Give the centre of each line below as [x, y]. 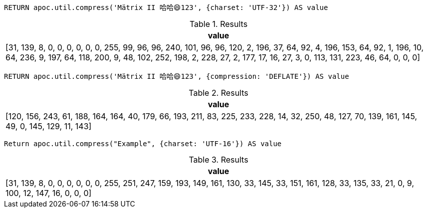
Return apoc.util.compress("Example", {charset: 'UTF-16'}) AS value [143, 144]
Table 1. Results [218, 24]
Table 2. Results [218, 93]
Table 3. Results [218, 160]
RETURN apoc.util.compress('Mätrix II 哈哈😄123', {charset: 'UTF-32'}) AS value [166, 7]
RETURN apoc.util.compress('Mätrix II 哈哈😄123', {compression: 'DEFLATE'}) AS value [177, 76]
